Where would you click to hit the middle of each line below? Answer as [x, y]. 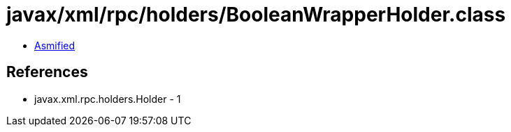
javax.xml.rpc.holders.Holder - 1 [108, 99]
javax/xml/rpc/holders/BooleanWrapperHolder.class [256, 15]
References [47, 72]
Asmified [55, 45]
